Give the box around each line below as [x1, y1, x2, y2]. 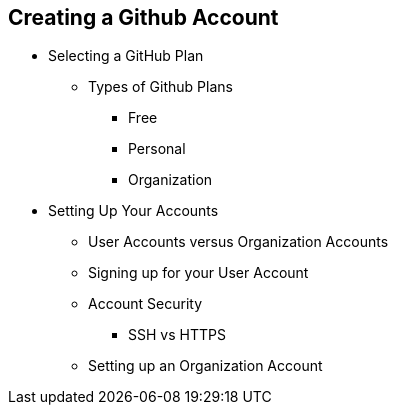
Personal [128, 140, 186, 158]
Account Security [88, 295, 203, 313]
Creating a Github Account [8, 5, 279, 30]
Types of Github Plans [88, 78, 233, 96]
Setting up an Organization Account [88, 357, 323, 375]
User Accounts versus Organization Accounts [88, 233, 389, 251]
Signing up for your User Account [88, 264, 309, 282]
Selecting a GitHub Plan [48, 47, 204, 65]
